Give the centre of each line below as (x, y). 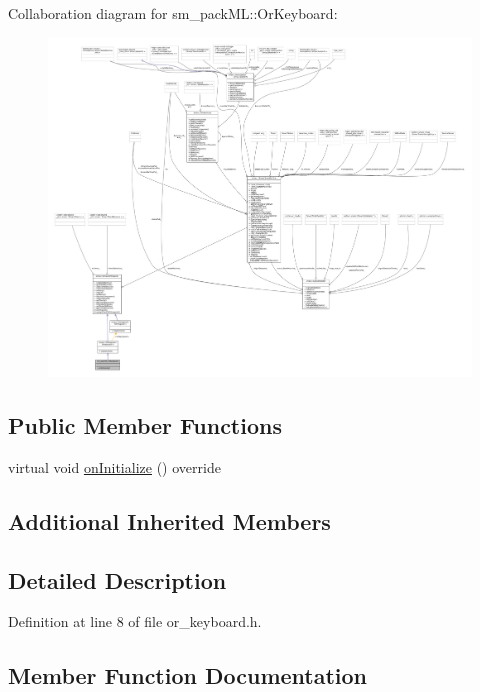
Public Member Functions (145, 425)
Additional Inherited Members (169, 520)
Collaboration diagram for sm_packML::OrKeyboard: (173, 13)
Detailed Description (117, 579)
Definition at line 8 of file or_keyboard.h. (135, 621)
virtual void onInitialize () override (114, 466)
